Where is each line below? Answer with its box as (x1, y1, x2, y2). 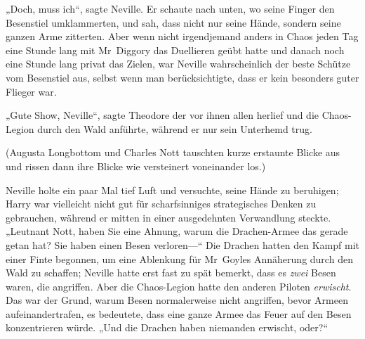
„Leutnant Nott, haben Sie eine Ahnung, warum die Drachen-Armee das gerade (6, 224, 348, 238)
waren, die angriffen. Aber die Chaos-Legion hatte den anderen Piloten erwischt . (6, 279, 352, 293)
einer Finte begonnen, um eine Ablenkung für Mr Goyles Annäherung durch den (6, 251, 353, 266)
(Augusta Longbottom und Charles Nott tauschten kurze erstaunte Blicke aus (6, 145, 340, 160)
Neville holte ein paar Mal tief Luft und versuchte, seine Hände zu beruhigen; (6, 182, 339, 197)
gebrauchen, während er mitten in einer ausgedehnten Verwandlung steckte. (6, 210, 331, 224)
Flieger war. (6, 84, 57, 98)
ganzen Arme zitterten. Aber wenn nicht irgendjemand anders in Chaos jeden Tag (6, 29, 359, 44)
